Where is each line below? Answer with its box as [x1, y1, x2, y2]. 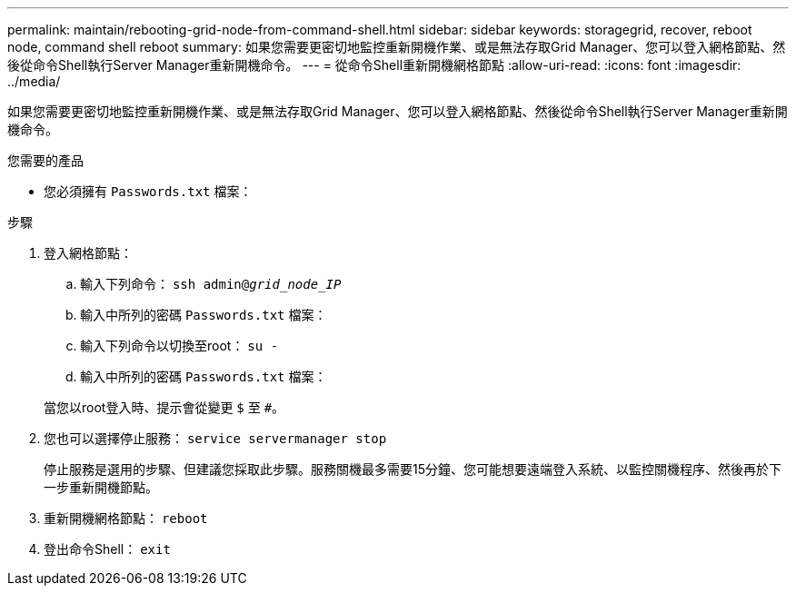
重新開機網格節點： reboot [44, 510, 208, 526]
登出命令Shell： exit [44, 541, 171, 557]
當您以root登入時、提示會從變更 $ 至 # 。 [44, 400, 285, 415]
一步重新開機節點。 [44, 479, 158, 495]
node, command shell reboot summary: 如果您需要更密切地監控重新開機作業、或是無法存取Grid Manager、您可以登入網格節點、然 [7, 39, 786, 54]
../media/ [7, 74, 61, 89]
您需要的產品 [7, 153, 84, 168]
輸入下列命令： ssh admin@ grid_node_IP [80, 276, 342, 292]
